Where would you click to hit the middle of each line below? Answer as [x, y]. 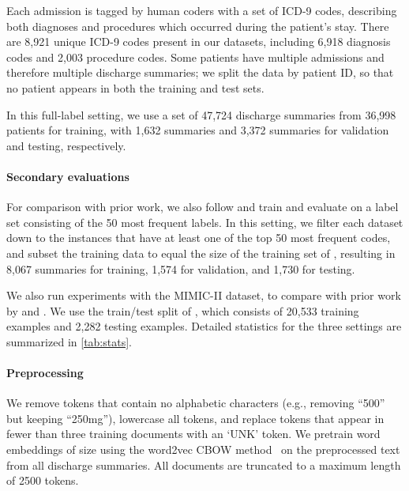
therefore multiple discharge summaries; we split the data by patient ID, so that [200, 72]
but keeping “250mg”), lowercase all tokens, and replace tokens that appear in [195, 418]
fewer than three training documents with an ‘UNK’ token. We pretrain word [193, 434]
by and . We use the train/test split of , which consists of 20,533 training [183, 310]
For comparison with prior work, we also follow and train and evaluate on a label [203, 207]
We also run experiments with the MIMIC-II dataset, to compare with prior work [204, 295]
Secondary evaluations [68, 176]
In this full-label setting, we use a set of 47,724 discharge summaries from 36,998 [201, 114]
